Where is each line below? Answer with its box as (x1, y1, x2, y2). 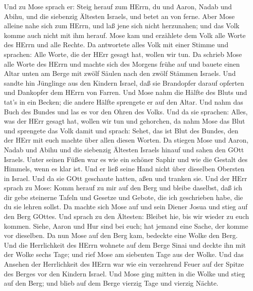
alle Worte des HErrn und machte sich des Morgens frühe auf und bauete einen (4, 58, 240, 69)
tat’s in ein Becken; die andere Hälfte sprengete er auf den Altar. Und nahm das (4, 96, 243, 107)
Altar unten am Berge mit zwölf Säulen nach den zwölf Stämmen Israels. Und (4, 68, 236, 78)
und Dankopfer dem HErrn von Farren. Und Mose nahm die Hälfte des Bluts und (4, 87, 247, 97)
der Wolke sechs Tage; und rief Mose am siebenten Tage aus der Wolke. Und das (4, 249, 244, 259)
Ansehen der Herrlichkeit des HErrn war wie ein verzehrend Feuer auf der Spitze (4, 259, 244, 269)
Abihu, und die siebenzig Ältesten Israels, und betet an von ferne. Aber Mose (4, 11, 235, 21)
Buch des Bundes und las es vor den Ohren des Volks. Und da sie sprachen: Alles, (4, 106, 248, 116)
